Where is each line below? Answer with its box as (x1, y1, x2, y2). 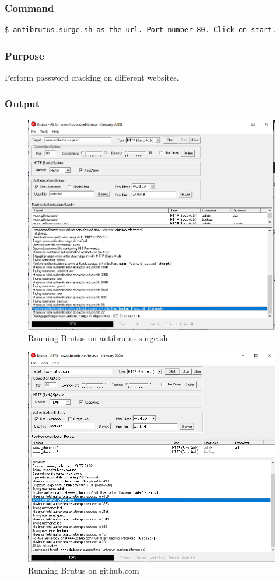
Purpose (5, 48, 44, 62)
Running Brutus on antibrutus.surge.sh (28, 332, 168, 344)
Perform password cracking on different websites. (5, 71, 179, 84)
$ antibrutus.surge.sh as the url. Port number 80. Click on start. (5, 26, 276, 34)
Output (5, 96, 40, 110)
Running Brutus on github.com (28, 564, 139, 576)
